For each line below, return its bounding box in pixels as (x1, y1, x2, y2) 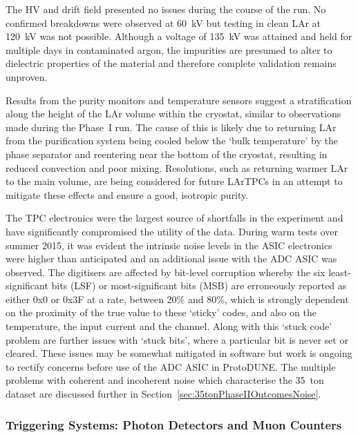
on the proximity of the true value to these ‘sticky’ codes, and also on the (6, 305, 317, 320)
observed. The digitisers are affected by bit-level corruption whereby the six (6, 264, 326, 279)
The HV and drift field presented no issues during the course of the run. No (6, 2, 326, 16)
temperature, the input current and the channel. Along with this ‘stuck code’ (6, 319, 332, 333)
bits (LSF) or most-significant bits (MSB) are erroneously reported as (51, 278, 347, 293)
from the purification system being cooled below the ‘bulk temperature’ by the (6, 133, 338, 148)
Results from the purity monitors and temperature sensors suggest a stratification (6, 93, 352, 107)
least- (328, 264, 351, 279)
